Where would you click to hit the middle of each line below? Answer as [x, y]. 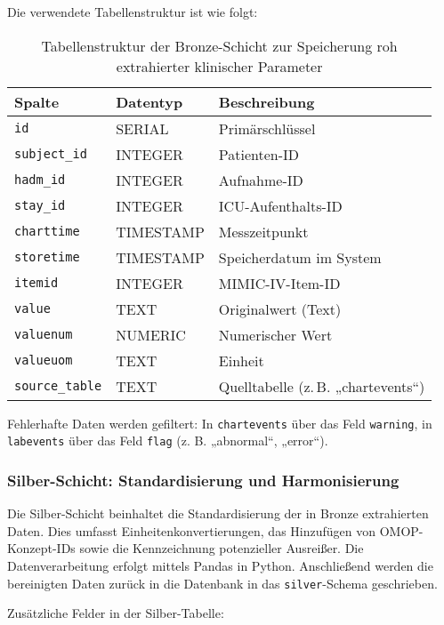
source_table [58, 386]
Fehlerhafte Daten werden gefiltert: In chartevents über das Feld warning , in [220, 423]
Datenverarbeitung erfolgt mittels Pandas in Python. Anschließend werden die [220, 565]
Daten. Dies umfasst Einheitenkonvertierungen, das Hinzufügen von [192, 530]
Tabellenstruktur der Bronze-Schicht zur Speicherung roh [219, 45]
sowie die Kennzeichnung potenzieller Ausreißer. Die [222, 548]
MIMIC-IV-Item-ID [279, 283]
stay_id [40, 206]
